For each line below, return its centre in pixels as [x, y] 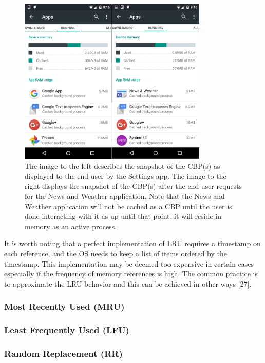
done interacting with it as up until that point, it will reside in [123, 216]
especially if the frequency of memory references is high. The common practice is [131, 274]
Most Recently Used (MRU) [64, 306]
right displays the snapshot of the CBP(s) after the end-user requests [134, 186]
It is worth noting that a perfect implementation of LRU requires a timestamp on [132, 243]
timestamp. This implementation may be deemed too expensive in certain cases [129, 263]
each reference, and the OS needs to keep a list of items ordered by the [116, 253]
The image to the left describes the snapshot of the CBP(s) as [122, 166]
